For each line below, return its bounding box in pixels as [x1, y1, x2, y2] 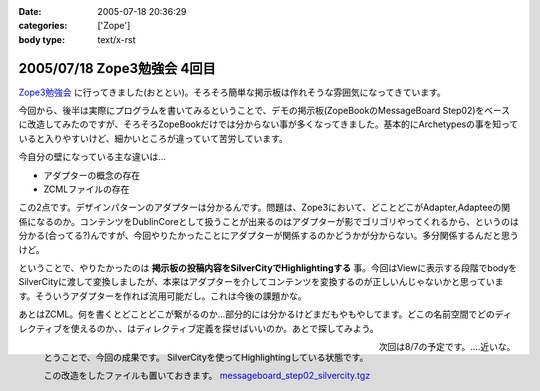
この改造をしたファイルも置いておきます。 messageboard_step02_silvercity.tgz [43, 370, 371, 382]
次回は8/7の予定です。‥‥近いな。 [378, 340, 516, 352]
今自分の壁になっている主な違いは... [18, 151, 167, 163]
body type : [18, 33, 65, 45]
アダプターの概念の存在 [43, 169, 140, 181]
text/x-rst [97, 33, 136, 45]
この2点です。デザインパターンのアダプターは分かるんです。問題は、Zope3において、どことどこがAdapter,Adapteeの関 [18, 201, 511, 214]
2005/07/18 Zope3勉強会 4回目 [18, 60, 216, 77]
